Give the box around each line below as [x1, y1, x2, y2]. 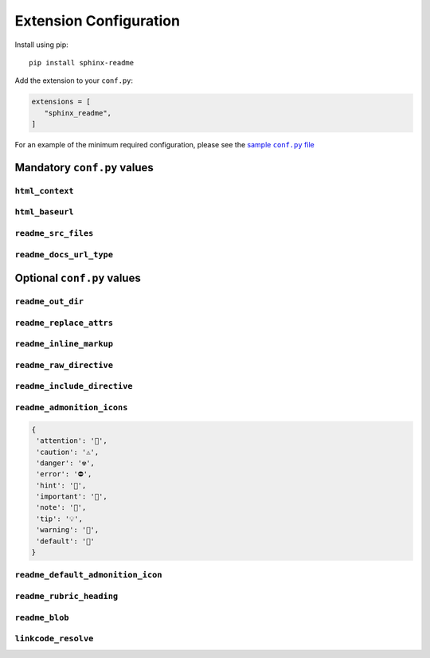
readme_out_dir [14, 296, 84, 307]
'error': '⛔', [36, 470, 92, 479]
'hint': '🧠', [36, 480, 87, 490]
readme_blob [14, 612, 69, 623]
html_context [14, 186, 75, 196]
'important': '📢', [36, 492, 107, 501]
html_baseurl [14, 207, 75, 217]
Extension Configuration [14, 12, 181, 29]
